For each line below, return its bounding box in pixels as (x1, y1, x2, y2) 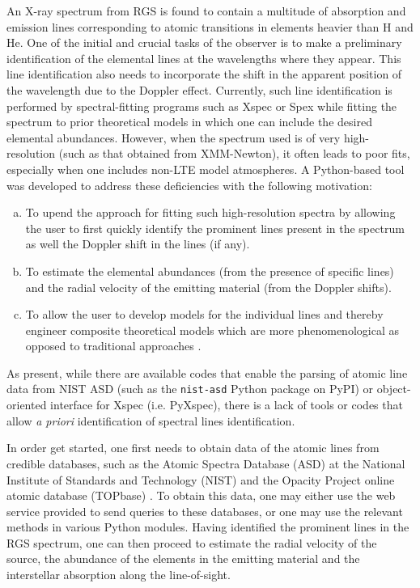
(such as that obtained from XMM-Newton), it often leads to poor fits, (58, 145, 410, 162)
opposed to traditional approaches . (25, 337, 202, 354)
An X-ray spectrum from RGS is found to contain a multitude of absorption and (6, 2, 406, 19)
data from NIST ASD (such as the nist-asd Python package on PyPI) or (6, 380, 374, 397)
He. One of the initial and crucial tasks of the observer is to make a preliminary (6, 34, 402, 51)
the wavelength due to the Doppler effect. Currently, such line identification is (6, 81, 392, 98)
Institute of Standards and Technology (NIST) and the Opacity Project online (6, 471, 395, 488)
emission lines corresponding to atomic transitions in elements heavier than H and (6, 18, 414, 35)
